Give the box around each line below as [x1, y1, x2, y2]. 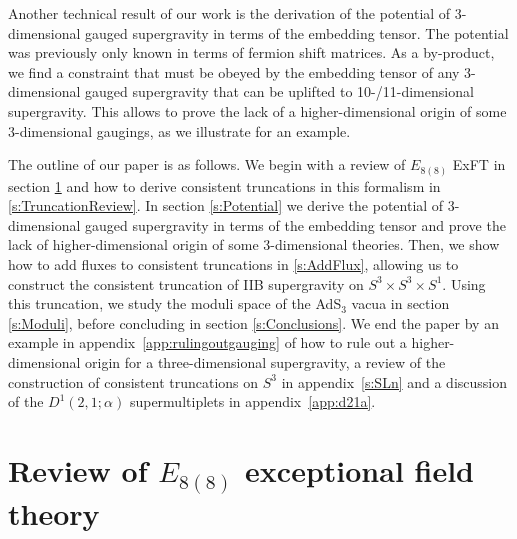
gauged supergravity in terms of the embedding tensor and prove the [85, 214, 506, 235]
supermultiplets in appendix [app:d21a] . [129, 391, 376, 412]
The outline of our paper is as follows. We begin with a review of [8, 154, 406, 175]
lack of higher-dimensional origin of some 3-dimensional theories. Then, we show [8, 234, 500, 255]
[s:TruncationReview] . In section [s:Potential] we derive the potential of [8, 195, 444, 216]
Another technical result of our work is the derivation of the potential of [8, 3, 451, 23]
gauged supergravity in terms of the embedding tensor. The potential [85, 22, 509, 43]
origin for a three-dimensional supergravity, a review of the [85, 352, 446, 373]
